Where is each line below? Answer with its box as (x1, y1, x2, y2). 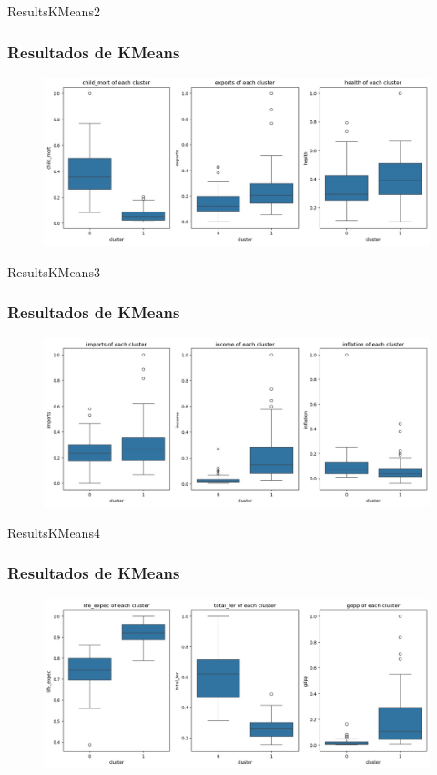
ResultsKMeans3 (7, 262, 100, 281)
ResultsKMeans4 (7, 522, 100, 542)
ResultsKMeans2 (7, 2, 100, 20)
